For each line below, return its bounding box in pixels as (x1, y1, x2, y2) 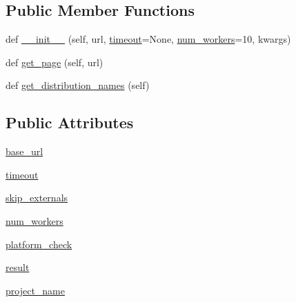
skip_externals (6, 190, 68, 205)
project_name (6, 283, 65, 297)
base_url (6, 144, 43, 159)
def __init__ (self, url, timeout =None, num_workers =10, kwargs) (6, 32, 291, 46)
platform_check (6, 236, 72, 251)
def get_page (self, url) (6, 54, 103, 69)
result (6, 260, 30, 274)
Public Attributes (6, 112, 134, 133)
